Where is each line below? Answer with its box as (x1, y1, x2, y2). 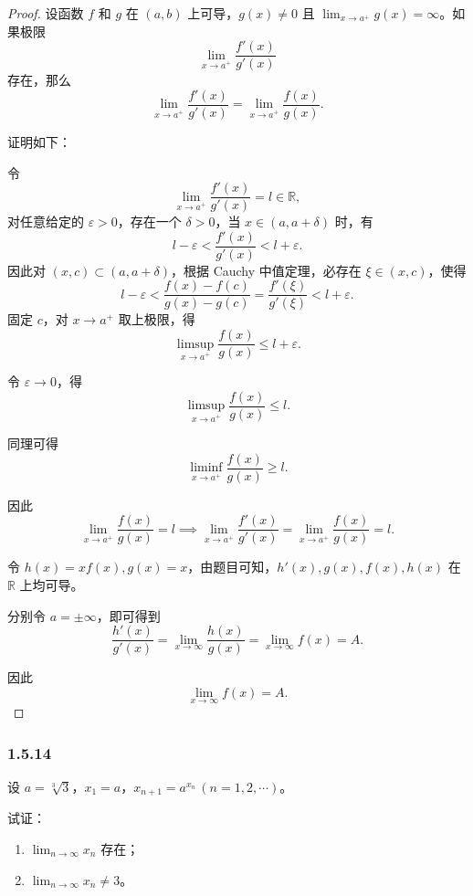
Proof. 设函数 (7, 4, 84, 22)
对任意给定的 (7, 212, 84, 231)
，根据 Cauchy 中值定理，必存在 (170, 260, 362, 279)
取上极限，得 (118, 310, 195, 329)
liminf (190, 461, 223, 475)
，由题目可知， (187, 557, 278, 576)
